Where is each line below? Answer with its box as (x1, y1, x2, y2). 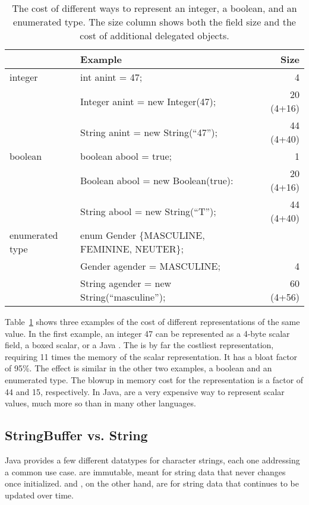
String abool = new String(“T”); (80, 204, 216, 218)
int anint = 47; (80, 70, 143, 84)
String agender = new (80, 276, 172, 290)
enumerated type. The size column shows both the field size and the (13, 15, 296, 29)
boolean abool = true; (80, 149, 172, 163)
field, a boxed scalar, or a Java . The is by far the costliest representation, (5, 339, 274, 351)
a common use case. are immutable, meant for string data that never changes (5, 465, 286, 478)
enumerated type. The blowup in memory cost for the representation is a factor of (5, 373, 304, 386)
